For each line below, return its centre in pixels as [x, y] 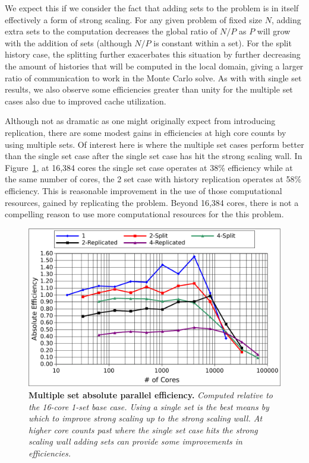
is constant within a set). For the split [223, 42]
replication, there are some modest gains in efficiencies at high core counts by [146, 132]
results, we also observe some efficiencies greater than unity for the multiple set [149, 89]
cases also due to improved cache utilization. [86, 101]
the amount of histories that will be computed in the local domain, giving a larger [154, 66]
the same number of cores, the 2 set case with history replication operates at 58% [153, 179]
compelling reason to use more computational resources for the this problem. [144, 214]
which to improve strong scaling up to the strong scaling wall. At [146, 418]
